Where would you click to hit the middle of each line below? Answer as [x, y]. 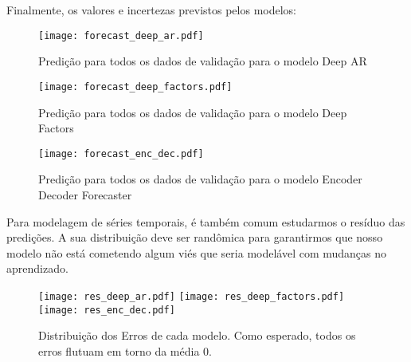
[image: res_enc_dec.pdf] [107, 310]
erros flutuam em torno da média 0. [125, 350]
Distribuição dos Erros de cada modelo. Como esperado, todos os [197, 335]
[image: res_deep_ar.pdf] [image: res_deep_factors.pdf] [192, 296]
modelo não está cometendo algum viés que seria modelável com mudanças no [197, 252]
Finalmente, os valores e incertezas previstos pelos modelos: [152, 10]
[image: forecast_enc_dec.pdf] [121, 153]
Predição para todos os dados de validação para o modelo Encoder [200, 179]
